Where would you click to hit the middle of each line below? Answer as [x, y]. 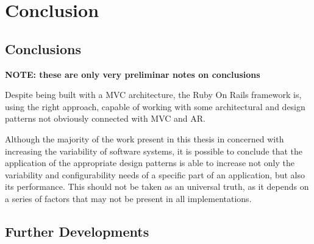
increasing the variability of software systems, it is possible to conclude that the [154, 151]
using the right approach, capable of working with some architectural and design [155, 106]
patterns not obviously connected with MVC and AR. [105, 118]
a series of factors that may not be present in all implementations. [128, 198]
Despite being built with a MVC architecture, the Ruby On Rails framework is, [153, 95]
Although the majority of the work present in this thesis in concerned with [145, 138]
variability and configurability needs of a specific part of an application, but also [155, 174]
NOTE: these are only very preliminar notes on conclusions [133, 74]
